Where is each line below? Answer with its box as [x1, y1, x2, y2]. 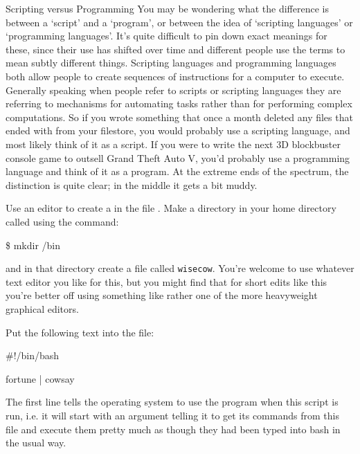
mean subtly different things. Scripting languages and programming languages [6, 55, 336, 70]
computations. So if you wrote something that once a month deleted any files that [6, 109, 353, 124]
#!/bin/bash [6, 348, 60, 363]
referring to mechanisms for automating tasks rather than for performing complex [6, 96, 352, 111]
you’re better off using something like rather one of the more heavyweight [6, 288, 318, 302]
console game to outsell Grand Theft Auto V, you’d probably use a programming [6, 150, 350, 165]
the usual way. [6, 435, 66, 450]
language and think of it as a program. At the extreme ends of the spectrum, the [6, 164, 349, 179]
